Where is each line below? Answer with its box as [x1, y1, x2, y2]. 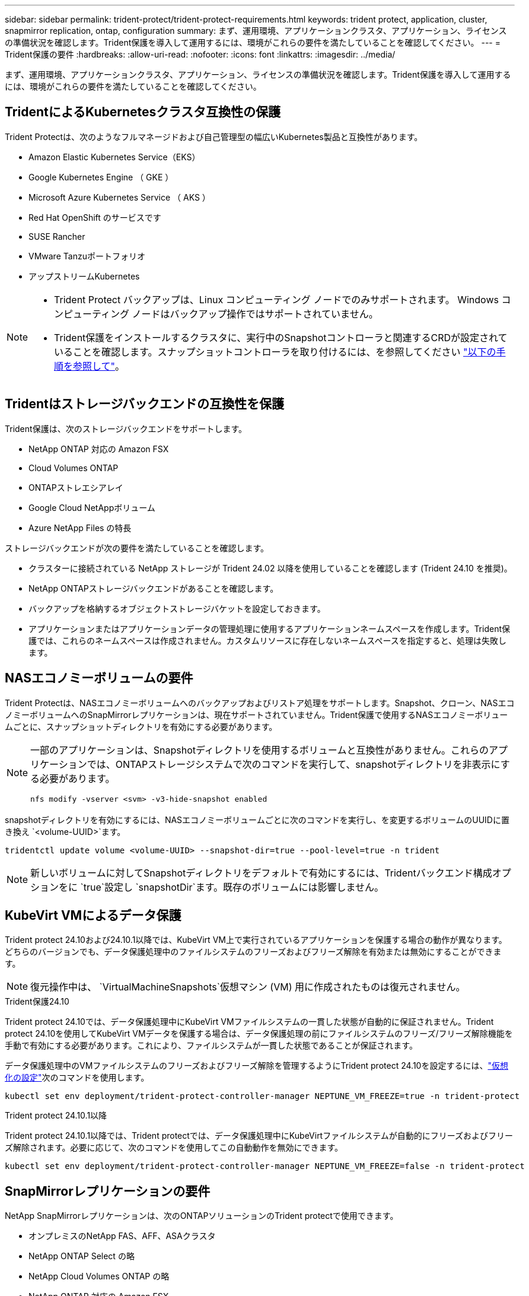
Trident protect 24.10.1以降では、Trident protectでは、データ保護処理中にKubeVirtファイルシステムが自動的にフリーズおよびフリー [5, 1130, 514, 1141]
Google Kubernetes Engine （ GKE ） [28, 171, 174, 182]
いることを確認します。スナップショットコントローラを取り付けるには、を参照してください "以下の [54, 345, 496, 358]
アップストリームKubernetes [28, 271, 140, 281]
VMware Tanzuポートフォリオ [28, 250, 145, 261]
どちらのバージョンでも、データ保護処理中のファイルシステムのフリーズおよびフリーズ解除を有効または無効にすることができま [5, 946, 502, 957]
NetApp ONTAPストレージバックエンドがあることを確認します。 [28, 583, 279, 593]
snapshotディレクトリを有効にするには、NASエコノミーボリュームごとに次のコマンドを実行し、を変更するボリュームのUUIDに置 [5, 814, 509, 825]
